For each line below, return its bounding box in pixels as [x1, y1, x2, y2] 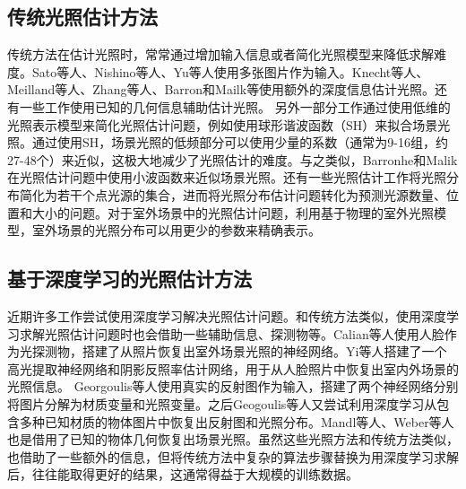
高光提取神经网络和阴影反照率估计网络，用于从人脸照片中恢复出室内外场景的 [7, 359, 459, 378]
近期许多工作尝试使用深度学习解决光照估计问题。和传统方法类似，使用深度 [7, 306, 446, 325]
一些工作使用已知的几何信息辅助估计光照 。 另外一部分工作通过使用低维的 [19, 97, 451, 116]
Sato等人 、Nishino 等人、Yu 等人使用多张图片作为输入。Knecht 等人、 [31, 62, 429, 81]
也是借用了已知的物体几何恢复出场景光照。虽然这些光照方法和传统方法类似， [7, 430, 459, 449]
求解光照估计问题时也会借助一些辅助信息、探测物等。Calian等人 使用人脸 [19, 324, 444, 343]
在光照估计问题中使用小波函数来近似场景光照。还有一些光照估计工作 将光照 [7, 168, 446, 187]
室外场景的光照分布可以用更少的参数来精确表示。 [31, 221, 321, 240]
